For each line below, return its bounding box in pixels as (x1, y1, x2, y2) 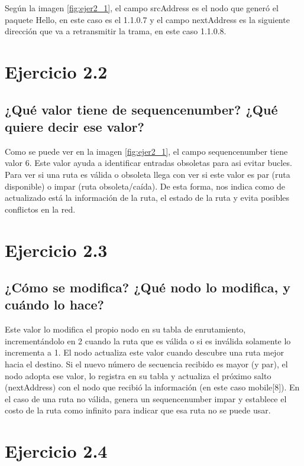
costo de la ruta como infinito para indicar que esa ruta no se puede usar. (5, 404, 271, 416)
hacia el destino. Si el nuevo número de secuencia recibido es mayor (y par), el (5, 358, 288, 370)
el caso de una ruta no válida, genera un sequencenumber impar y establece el (5, 392, 287, 405)
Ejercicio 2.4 (5, 439, 108, 463)
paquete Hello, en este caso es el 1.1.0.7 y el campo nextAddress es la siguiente (5, 13, 290, 25)
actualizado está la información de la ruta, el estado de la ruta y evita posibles (5, 191, 290, 204)
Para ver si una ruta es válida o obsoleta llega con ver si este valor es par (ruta (5, 168, 290, 180)
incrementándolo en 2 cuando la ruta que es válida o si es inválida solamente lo (5, 334, 291, 347)
